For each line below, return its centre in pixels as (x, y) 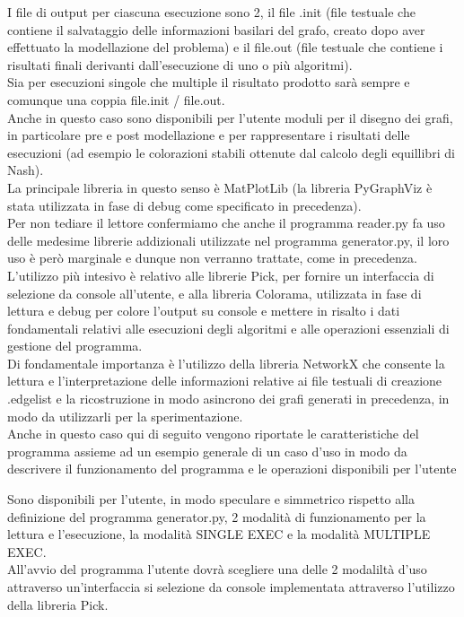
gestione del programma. (75, 346)
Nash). (26, 170)
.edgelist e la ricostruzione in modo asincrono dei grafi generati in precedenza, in (228, 399)
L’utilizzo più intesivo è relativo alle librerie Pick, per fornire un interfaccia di (221, 275)
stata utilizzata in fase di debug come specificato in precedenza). (184, 205)
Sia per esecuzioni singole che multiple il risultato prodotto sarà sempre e (209, 82)
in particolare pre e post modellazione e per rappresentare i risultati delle (209, 135)
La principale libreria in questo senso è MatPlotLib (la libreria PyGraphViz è (220, 187)
